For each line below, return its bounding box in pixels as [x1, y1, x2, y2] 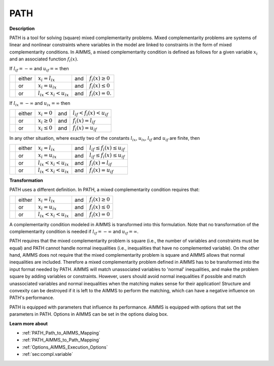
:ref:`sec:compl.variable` [22, 351, 74, 357]
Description [9, 25, 35, 32]
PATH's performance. [9, 295, 54, 301]
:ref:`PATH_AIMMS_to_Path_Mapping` [22, 337, 100, 343]
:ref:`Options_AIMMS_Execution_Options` [22, 344, 108, 350]
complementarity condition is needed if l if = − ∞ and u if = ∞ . [9, 228, 139, 236]
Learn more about [9, 320, 48, 326]
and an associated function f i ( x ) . [9, 56, 79, 63]
